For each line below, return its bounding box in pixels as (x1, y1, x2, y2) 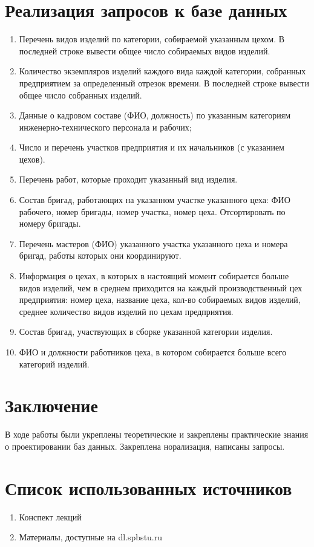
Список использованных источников (5, 475, 292, 500)
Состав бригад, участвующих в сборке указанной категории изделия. (19, 325, 273, 338)
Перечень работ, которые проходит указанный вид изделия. (19, 173, 238, 186)
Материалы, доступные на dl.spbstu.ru (19, 531, 163, 543)
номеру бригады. (19, 217, 81, 230)
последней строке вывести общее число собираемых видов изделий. (19, 44, 270, 57)
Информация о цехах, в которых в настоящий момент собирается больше (19, 270, 289, 282)
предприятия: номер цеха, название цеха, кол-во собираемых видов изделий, (19, 293, 301, 306)
